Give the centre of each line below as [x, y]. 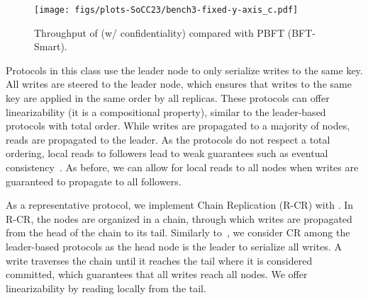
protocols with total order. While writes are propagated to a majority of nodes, [178, 126]
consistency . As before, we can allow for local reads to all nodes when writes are [182, 167]
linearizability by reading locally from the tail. [106, 288]
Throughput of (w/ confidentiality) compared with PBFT [160, 32]
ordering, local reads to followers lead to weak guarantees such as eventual [167, 153]
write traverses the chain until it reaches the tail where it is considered [159, 260]
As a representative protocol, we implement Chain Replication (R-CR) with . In [180, 205]
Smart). [51, 46]
